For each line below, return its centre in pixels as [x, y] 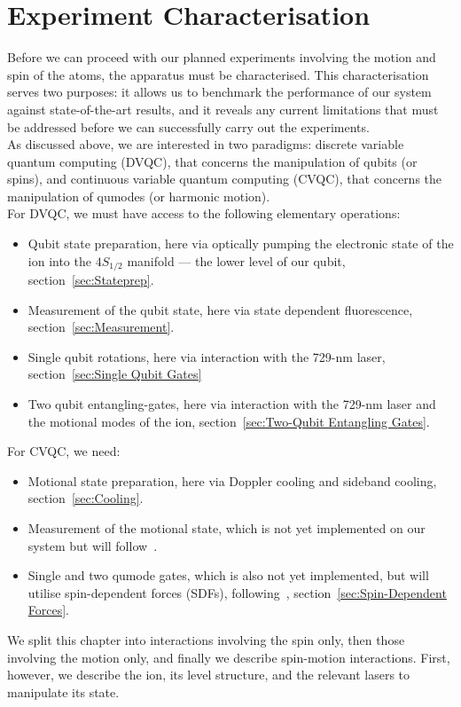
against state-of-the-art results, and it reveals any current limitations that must [223, 109]
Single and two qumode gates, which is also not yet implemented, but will [228, 575]
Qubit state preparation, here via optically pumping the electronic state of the [241, 244]
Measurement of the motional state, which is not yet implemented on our [227, 528]
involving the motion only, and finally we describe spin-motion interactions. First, [229, 657]
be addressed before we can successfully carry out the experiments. [188, 126]
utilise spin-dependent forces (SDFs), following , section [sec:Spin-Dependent [237, 592]
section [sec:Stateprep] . [91, 280]
